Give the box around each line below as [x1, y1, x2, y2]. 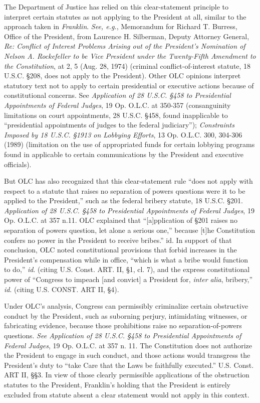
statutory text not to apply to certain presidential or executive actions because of [4, 80, 254, 90]
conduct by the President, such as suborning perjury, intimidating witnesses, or [4, 310, 247, 321]
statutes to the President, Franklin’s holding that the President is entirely [4, 379, 230, 389]
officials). [4, 159, 32, 169]
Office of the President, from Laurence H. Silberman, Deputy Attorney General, [4, 31, 249, 41]
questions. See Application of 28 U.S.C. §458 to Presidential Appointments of [4, 330, 241, 340]
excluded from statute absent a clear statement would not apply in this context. [4, 389, 249, 399]
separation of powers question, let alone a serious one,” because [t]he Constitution [4, 225, 255, 235]
